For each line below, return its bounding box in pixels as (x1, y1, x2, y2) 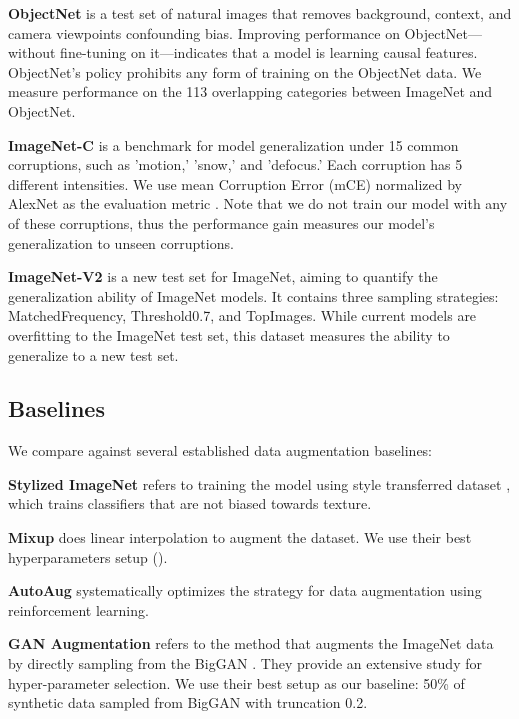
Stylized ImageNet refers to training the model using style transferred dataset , (8, 473, 511, 494)
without (8, 42, 56, 63)
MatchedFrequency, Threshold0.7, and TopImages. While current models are (8, 305, 477, 326)
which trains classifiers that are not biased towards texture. (8, 493, 372, 514)
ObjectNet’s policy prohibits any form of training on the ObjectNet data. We (8, 61, 482, 82)
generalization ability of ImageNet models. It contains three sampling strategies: (8, 285, 499, 306)
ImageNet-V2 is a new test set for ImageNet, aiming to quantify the (8, 266, 438, 287)
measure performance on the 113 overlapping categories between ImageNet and (8, 81, 493, 102)
